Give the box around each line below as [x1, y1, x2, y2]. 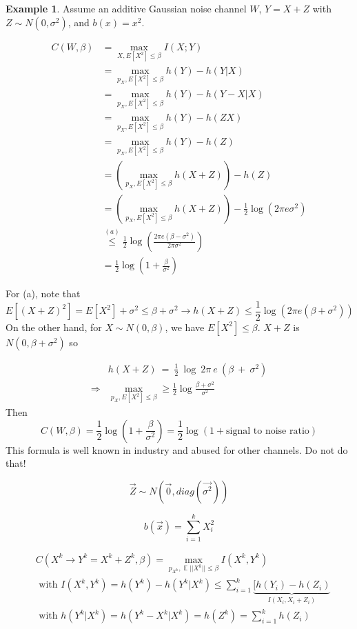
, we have [165, 319, 205, 334]
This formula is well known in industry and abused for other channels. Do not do [6, 442, 348, 457]
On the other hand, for [6, 319, 102, 334]
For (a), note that [6, 286, 81, 301]
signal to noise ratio [226, 426, 309, 436]
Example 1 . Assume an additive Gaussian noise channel [6, 1, 247, 15]
